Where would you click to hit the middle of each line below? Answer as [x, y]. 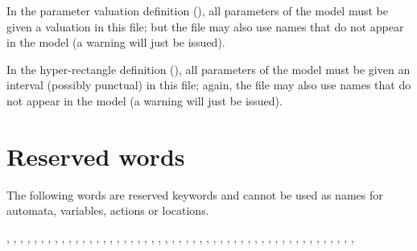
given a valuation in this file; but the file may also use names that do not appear [205, 26]
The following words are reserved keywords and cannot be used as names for [195, 194]
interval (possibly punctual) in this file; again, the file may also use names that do [209, 85]
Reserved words [96, 156]
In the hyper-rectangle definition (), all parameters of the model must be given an [208, 69]
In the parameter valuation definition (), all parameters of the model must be [197, 10]
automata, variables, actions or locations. [108, 210]
